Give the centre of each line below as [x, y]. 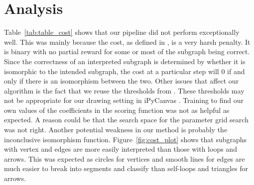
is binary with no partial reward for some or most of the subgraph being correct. [127, 51]
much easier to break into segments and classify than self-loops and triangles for [126, 168]
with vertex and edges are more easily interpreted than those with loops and [121, 149]
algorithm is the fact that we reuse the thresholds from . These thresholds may [124, 90]
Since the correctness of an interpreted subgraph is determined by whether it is [125, 61]
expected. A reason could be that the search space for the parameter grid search [126, 120]
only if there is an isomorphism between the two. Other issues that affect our [122, 81]
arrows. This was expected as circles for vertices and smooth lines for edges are [125, 158]
